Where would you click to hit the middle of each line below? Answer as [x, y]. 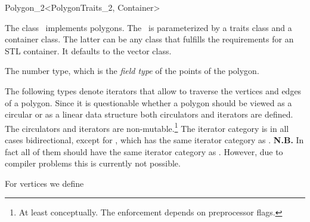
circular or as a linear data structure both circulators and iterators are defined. [149, 114]
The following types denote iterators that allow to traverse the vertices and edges [153, 90]
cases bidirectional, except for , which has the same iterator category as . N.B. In [154, 140]
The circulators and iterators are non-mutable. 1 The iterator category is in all [147, 127]
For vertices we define [44, 183]
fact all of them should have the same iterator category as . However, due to [144, 151]
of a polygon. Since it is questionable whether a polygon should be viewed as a [148, 102]
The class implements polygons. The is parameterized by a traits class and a [148, 27]
